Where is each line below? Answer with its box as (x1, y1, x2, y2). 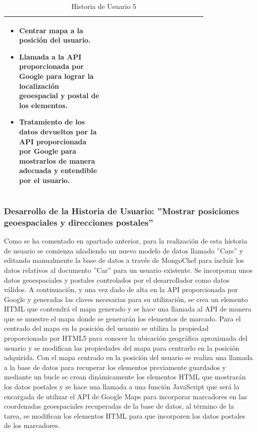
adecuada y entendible (19, 165, 97, 176)
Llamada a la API (19, 51, 82, 62)
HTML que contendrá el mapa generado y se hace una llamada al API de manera (4, 304, 252, 314)
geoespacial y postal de (19, 90, 100, 101)
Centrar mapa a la (19, 25, 83, 35)
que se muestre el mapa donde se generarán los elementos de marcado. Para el (4, 313, 241, 323)
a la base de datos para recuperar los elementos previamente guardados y (4, 362, 226, 372)
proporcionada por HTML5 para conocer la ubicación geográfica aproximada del (4, 333, 248, 343)
